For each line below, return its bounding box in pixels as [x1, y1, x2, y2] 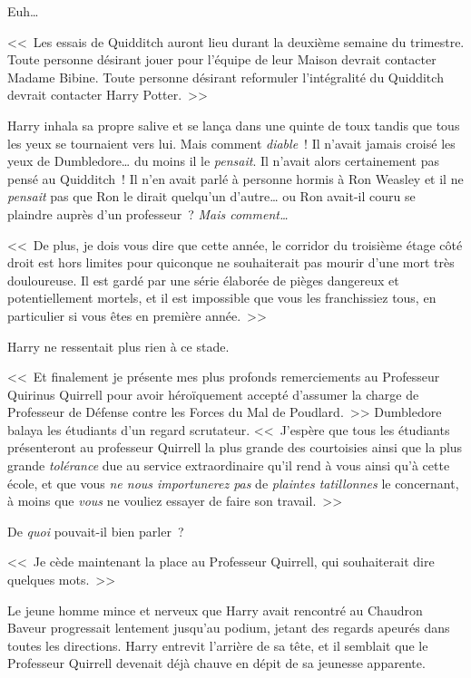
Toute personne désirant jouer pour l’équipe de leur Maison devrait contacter [7, 50, 437, 69]
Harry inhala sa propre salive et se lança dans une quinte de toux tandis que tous [7, 115, 460, 134]
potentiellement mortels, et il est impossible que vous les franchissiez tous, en [7, 288, 437, 307]
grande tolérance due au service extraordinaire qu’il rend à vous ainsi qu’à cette [7, 456, 450, 475]
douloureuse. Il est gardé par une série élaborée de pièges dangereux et [7, 270, 399, 289]
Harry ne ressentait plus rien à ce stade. [7, 336, 230, 355]
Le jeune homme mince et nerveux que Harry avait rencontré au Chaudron [7, 600, 423, 619]
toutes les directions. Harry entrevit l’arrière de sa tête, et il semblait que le [7, 635, 428, 654]
